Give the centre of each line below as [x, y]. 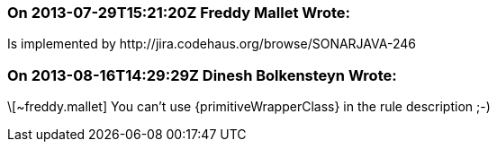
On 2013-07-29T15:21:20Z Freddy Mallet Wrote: [179, 13]
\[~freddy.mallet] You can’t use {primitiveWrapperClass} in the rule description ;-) [249, 107]
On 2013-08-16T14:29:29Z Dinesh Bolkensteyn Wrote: [202, 75]
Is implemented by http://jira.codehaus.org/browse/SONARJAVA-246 [212, 44]
